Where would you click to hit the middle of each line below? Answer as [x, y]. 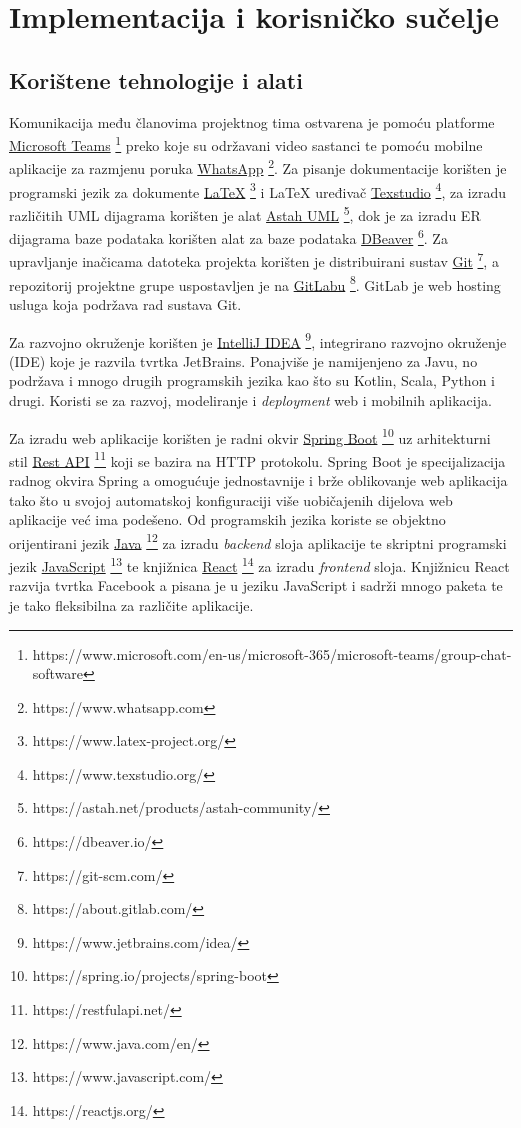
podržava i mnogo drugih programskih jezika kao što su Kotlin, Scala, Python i [252, 380]
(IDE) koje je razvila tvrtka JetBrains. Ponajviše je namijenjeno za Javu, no [243, 360]
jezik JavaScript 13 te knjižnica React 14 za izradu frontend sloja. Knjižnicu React [259, 564]
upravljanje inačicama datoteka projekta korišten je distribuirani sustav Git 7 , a [254, 260]
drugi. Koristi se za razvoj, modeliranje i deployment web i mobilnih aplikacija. [250, 399]
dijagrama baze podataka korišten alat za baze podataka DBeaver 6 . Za [228, 236]
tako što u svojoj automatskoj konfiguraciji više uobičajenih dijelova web [231, 499]
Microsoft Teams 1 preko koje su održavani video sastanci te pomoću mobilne [246, 143]
